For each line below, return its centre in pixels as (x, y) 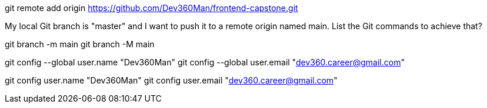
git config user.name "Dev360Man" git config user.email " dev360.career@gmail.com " (171, 80)
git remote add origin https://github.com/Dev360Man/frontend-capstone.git (151, 8)
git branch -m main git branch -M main (80, 44)
